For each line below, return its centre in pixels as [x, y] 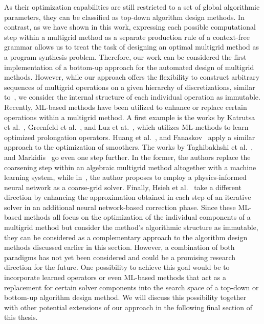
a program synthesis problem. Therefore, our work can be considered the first [125, 56]
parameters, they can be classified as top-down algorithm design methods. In [124, 17]
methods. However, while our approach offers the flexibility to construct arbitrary [132, 77]
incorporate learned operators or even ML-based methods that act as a [115, 277]
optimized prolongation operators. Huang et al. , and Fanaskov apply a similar [130, 137]
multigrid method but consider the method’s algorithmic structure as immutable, [131, 227]
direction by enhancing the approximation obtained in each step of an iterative [128, 197]
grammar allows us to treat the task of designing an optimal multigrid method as [131, 47]
